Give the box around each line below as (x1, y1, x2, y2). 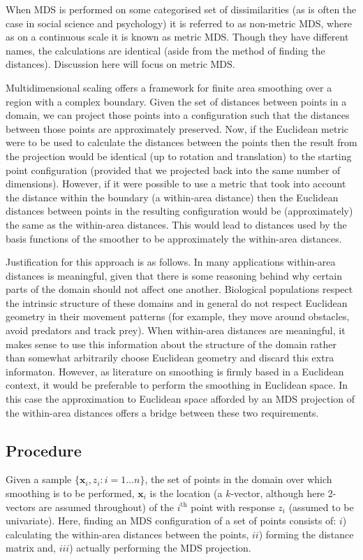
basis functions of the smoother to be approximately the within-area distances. (6, 231, 342, 245)
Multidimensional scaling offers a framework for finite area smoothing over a (6, 80, 332, 94)
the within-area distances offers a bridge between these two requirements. (6, 405, 319, 419)
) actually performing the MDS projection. (69, 540, 251, 555)
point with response (191, 499, 275, 514)
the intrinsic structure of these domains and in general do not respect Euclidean (6, 295, 348, 310)
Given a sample (6, 472, 72, 487)
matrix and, (6, 540, 57, 555)
